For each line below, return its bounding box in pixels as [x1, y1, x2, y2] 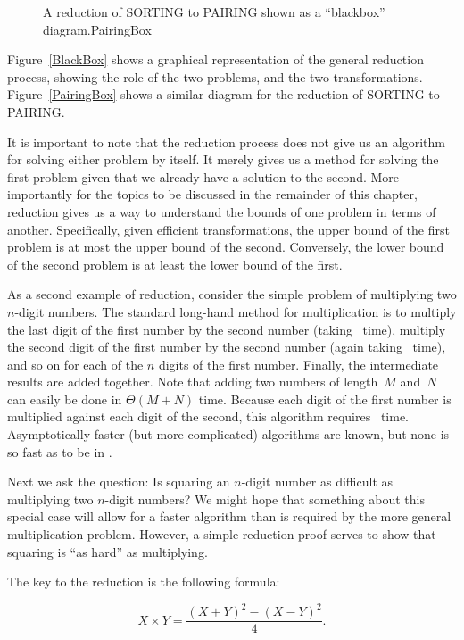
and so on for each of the [7, 354, 144, 373]
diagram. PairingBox [43, 20, 152, 38]
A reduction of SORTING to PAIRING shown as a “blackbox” [43, 3, 385, 21]
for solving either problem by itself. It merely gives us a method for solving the [7, 150, 439, 169]
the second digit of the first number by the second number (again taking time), [7, 337, 446, 356]
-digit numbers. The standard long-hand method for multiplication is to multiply [14, 302, 457, 320]
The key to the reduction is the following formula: [7, 572, 280, 591]
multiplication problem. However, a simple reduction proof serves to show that [7, 525, 436, 544]
